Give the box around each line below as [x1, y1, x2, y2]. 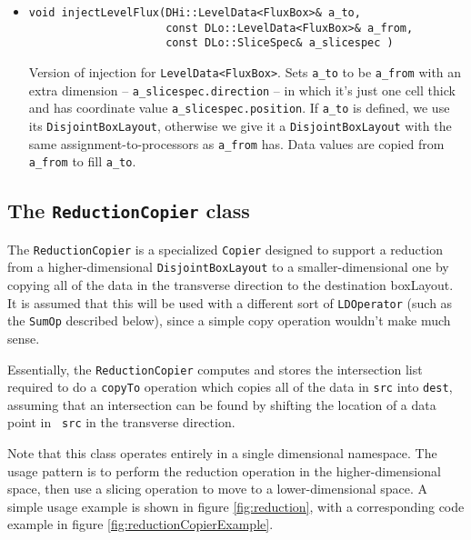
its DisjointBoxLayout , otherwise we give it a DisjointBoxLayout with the [28, 115, 452, 135]
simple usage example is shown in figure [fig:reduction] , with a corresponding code [7, 496, 465, 515]
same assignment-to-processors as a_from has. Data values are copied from [28, 134, 445, 153]
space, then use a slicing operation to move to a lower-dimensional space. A [7, 479, 428, 498]
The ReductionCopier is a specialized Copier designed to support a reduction [7, 239, 443, 258]
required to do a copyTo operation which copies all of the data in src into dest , [7, 377, 453, 396]
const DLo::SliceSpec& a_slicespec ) [165, 36, 394, 50]
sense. [7, 328, 40, 347]
